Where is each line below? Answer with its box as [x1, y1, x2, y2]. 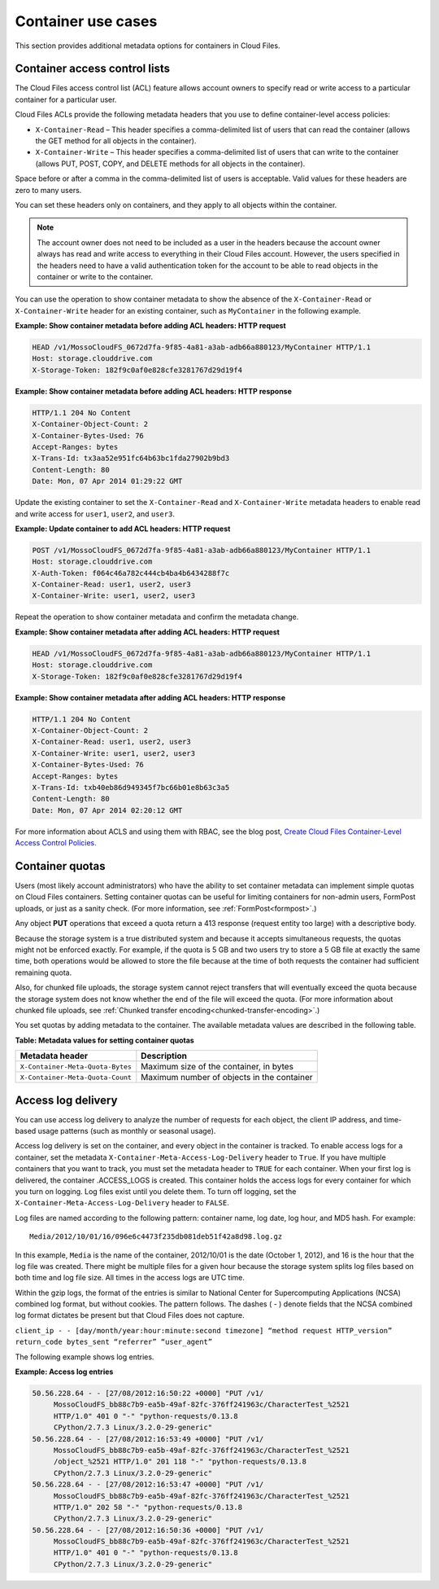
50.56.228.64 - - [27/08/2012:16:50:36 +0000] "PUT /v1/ [32, 1525, 264, 1534]
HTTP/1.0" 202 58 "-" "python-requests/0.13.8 [53, 1503, 243, 1512]
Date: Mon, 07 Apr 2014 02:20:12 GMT [32, 805, 183, 814]
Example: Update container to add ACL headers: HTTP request [15, 524, 231, 533]
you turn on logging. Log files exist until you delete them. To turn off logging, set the [15, 1186, 297, 1196]
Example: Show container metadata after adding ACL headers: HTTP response [15, 692, 286, 702]
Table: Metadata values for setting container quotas [15, 1035, 194, 1045]
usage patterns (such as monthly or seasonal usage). [37, 1126, 216, 1135]
